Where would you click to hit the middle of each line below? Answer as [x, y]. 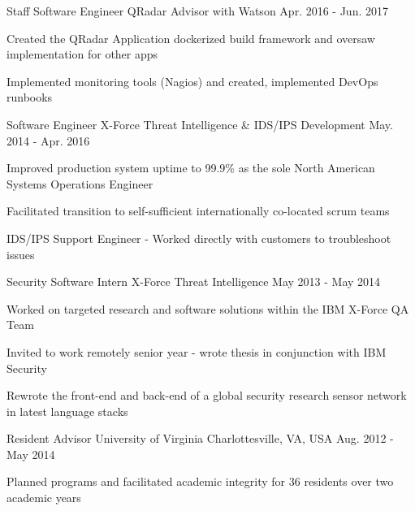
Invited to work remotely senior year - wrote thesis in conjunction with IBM [197, 351]
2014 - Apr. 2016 [48, 140]
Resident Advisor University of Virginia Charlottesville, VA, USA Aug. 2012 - [200, 438]
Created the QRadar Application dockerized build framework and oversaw [191, 38]
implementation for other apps [82, 54]
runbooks [30, 97]
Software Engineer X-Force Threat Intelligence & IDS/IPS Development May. [200, 124]
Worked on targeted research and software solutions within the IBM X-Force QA [208, 308]
